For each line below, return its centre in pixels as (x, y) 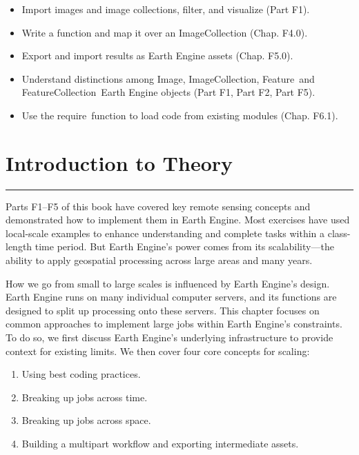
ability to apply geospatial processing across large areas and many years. (159, 260)
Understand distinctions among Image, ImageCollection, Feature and (168, 78)
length (19, 246)
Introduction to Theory (119, 162)
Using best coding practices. (81, 374)
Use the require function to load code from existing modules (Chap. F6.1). (180, 115)
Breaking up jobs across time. (85, 397)
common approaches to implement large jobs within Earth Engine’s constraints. (174, 324)
